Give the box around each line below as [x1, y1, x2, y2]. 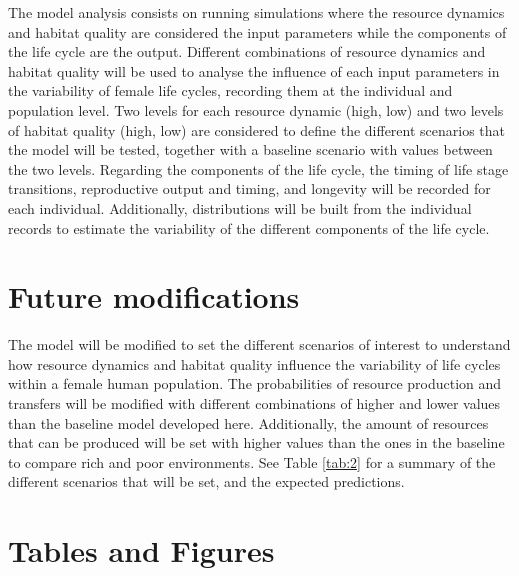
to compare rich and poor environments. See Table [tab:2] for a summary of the [8, 451, 496, 472]
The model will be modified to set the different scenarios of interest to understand [8, 334, 511, 355]
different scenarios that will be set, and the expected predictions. [8, 471, 405, 492]
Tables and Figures [8, 530, 275, 571]
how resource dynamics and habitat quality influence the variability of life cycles [8, 353, 501, 374]
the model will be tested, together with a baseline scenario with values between [8, 139, 493, 160]
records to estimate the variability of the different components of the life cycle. [8, 217, 490, 238]
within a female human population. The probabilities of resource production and [8, 373, 502, 394]
